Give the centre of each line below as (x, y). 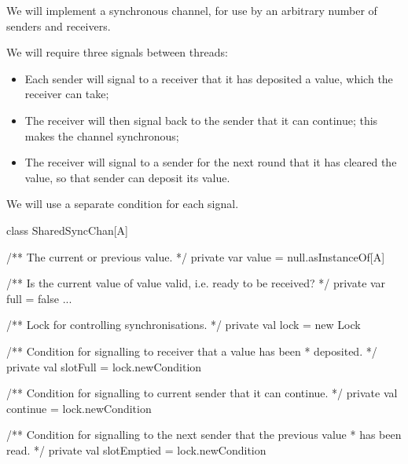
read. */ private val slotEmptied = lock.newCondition (136, 449)
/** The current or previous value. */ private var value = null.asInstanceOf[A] (196, 256)
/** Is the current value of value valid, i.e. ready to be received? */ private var (196, 283)
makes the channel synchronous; (102, 135)
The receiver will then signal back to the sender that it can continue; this (201, 120)
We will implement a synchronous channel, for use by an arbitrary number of (192, 10)
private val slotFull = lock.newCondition (104, 366)
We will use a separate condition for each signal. (123, 204)
